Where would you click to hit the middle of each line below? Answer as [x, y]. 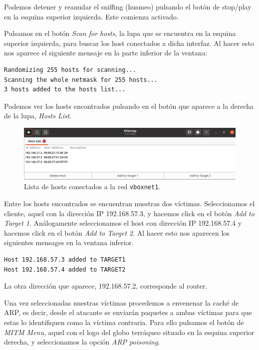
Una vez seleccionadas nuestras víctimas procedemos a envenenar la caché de [122, 302]
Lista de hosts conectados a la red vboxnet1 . [92, 186]
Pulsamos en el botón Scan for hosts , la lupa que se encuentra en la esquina [120, 33]
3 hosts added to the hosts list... [65, 90]
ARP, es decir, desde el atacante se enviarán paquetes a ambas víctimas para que [128, 312]
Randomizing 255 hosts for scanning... [70, 70]
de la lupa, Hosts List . [38, 116]
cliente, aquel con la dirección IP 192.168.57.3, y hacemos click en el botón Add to [129, 213]
